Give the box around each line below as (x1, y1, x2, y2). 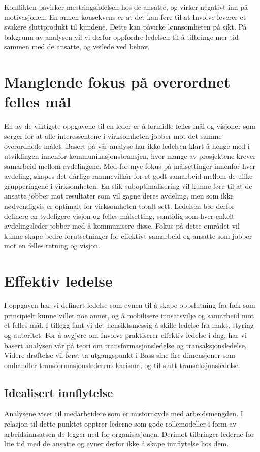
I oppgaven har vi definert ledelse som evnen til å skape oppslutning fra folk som (4, 300, 255, 310)
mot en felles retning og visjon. (4, 240, 100, 251)
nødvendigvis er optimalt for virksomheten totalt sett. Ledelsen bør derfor (4, 201, 235, 211)
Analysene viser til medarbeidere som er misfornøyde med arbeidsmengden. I (4, 408, 243, 419)
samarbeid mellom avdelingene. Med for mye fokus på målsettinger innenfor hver (4, 160, 256, 171)
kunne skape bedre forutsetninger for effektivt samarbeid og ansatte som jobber (4, 230, 252, 241)
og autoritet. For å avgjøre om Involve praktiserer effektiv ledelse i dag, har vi (4, 329, 247, 340)
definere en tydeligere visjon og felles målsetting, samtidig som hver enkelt (4, 210, 235, 221)
